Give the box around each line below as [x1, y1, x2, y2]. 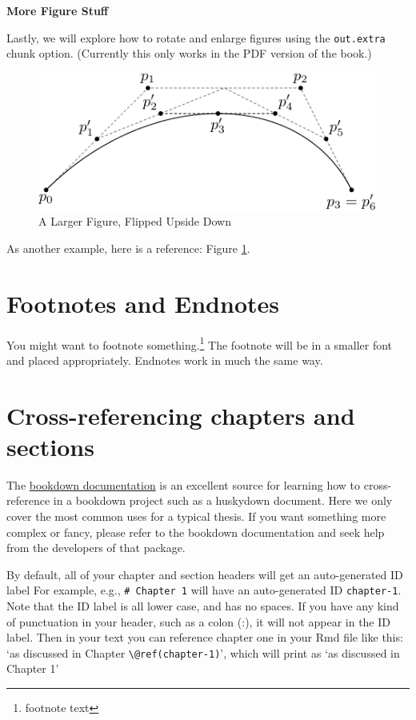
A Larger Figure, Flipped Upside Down [38, 213, 231, 230]
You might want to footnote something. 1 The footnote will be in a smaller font [6, 334, 393, 353]
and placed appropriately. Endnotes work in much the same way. [6, 351, 323, 368]
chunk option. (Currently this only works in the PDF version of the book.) [6, 45, 372, 62]
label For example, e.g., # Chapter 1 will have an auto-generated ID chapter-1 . [6, 582, 402, 598]
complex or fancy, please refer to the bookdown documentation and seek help [6, 523, 385, 540]
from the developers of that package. [6, 539, 186, 556]
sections [6, 430, 94, 462]
